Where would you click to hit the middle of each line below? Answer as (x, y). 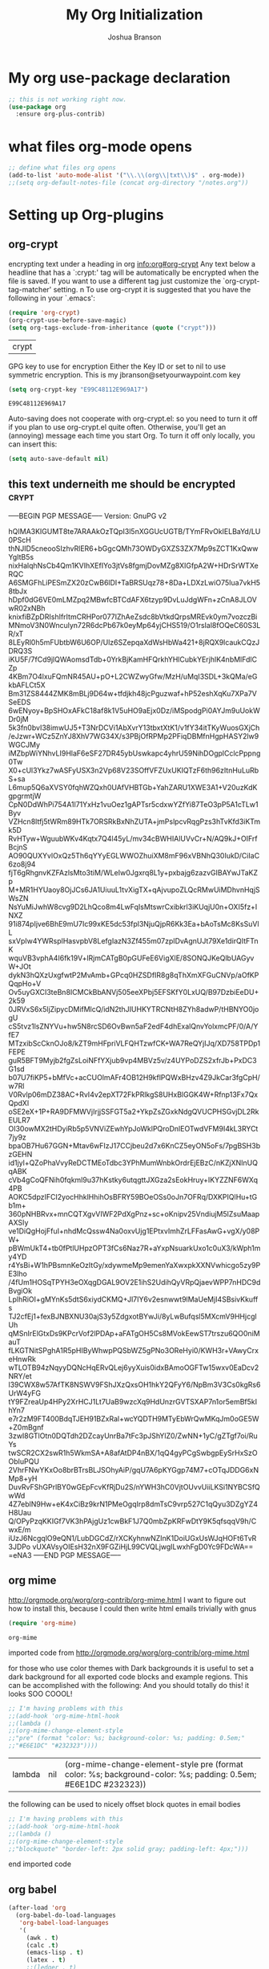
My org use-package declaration (119, 77)
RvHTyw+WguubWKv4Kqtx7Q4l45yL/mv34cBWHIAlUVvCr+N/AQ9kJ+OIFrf (133, 839)
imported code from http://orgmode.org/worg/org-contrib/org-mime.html (129, 1653)
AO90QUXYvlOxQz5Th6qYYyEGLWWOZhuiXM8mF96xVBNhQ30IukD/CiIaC (134, 856)
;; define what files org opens (62, 168)
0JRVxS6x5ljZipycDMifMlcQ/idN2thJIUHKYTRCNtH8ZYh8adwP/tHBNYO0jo (134, 1009)
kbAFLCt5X (27, 685)
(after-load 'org (37, 1908)
